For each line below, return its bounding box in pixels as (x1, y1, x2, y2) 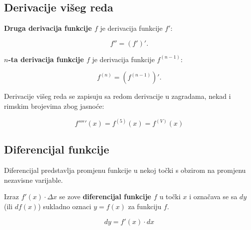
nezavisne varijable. (4, 174, 63, 185)
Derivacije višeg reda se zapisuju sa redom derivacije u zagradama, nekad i (4, 91, 231, 101)
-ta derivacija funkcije (8, 54, 84, 64)
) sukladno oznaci (38, 201, 91, 211)
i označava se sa (189, 191, 238, 202)
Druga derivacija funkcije (4, 23, 92, 33)
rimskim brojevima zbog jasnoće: (4, 100, 104, 111)
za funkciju (128, 201, 162, 211)
